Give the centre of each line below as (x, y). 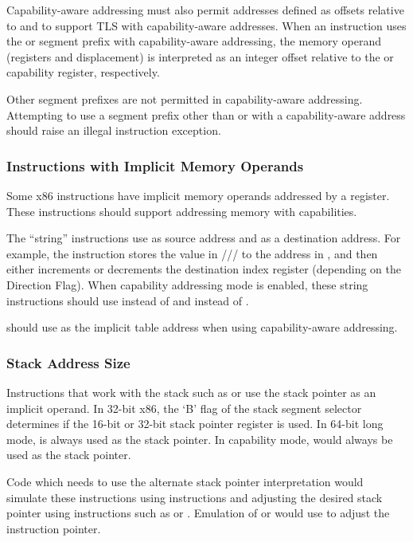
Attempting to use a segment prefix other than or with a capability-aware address (206, 114)
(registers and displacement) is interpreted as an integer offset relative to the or (200, 56)
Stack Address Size (68, 362)
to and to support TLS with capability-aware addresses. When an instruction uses (206, 25)
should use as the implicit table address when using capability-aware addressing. (202, 327)
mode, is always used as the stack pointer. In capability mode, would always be (200, 439)
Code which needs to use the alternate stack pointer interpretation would (185, 481)
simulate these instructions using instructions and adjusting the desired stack (195, 497)
